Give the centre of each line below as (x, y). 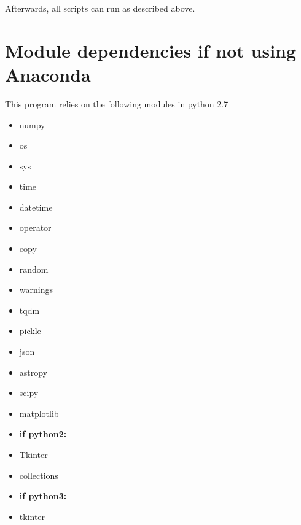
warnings (36, 290)
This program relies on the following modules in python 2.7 (117, 103)
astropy (33, 372)
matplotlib (39, 413)
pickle (30, 331)
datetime (36, 207)
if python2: (43, 434)
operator (35, 227)
